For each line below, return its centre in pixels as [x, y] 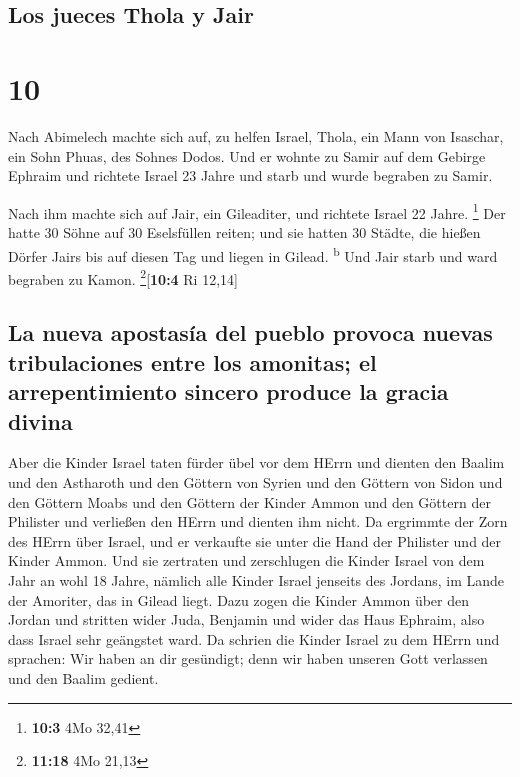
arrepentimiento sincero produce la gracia [228, 391]
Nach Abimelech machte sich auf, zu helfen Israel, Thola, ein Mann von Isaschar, [256, 135]
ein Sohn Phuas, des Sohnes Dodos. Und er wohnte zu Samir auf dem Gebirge [247, 155]
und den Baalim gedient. [83, 677]
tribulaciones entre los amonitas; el [192, 361]
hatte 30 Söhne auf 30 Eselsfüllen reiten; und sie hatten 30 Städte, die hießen [244, 231]
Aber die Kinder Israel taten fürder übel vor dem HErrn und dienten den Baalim [256, 462]
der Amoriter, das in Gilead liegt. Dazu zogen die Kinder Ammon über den [239, 599]
